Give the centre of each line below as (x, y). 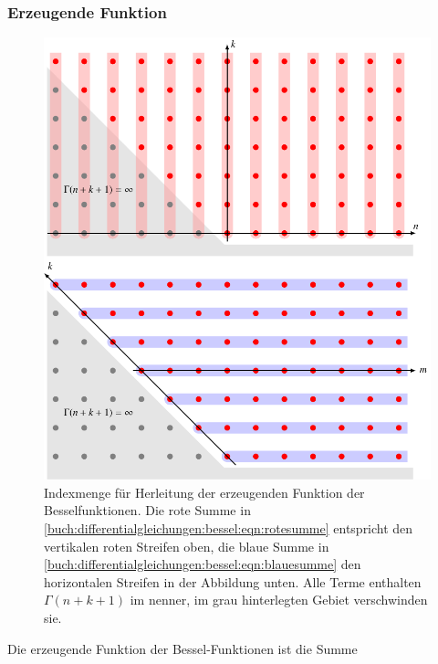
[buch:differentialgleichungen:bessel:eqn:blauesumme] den (203, 564)
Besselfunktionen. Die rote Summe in (147, 510)
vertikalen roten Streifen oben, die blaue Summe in (187, 546)
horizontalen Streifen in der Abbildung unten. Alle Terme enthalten (233, 581)
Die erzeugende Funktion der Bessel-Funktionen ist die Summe (182, 648)
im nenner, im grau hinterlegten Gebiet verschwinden (279, 600)
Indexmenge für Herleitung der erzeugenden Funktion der (204, 492)
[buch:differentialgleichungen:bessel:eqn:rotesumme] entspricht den (229, 527)
